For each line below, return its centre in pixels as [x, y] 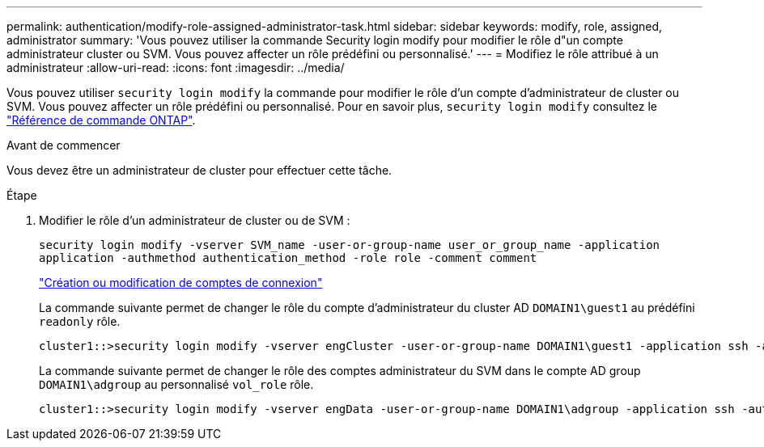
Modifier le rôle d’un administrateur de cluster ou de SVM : [195, 220]
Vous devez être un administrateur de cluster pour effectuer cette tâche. [199, 170]
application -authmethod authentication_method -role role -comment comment [288, 258]
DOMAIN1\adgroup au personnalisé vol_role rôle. [176, 384]
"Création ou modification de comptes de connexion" [181, 283]
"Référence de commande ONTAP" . [101, 120]
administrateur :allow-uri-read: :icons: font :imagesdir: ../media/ [176, 67]
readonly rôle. [80, 321]
